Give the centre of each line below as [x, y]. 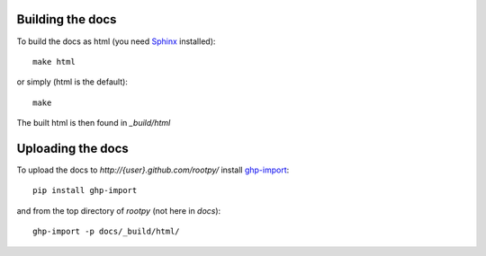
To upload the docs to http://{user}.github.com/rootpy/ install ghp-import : [153, 170]
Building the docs [67, 19]
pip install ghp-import [85, 190]
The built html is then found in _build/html [94, 123]
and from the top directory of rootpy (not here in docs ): [119, 210]
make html [54, 62]
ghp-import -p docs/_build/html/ [106, 232]
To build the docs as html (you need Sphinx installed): [116, 41]
